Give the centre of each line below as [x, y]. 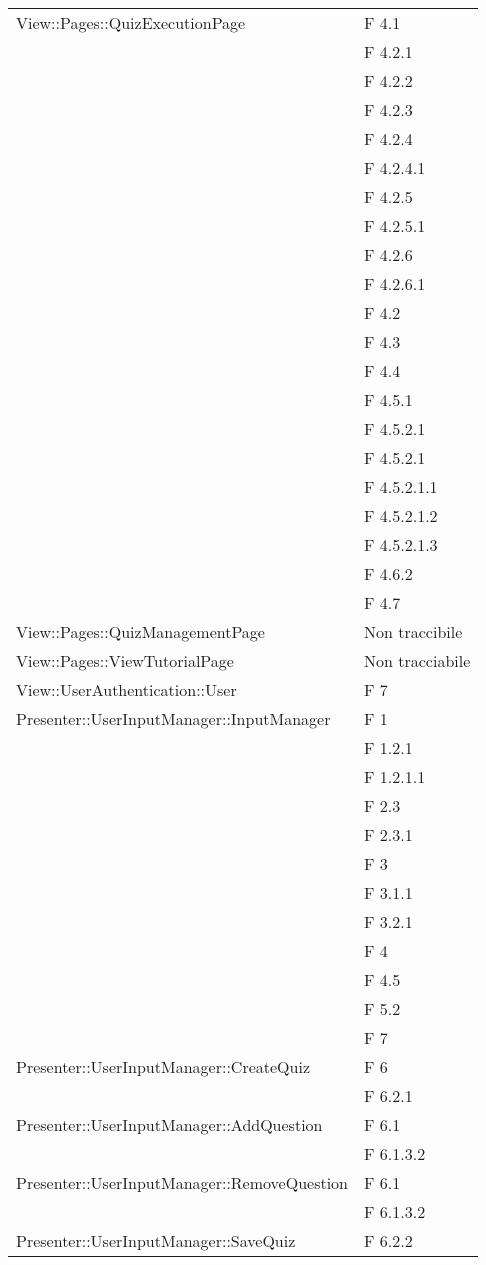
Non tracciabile [417, 660]
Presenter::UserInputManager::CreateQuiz [163, 1066]
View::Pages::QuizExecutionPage [131, 22]
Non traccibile [413, 631]
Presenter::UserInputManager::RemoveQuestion [182, 1182]
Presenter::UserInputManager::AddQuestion [169, 1124]
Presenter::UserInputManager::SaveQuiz [156, 1240]
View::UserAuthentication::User [126, 689]
